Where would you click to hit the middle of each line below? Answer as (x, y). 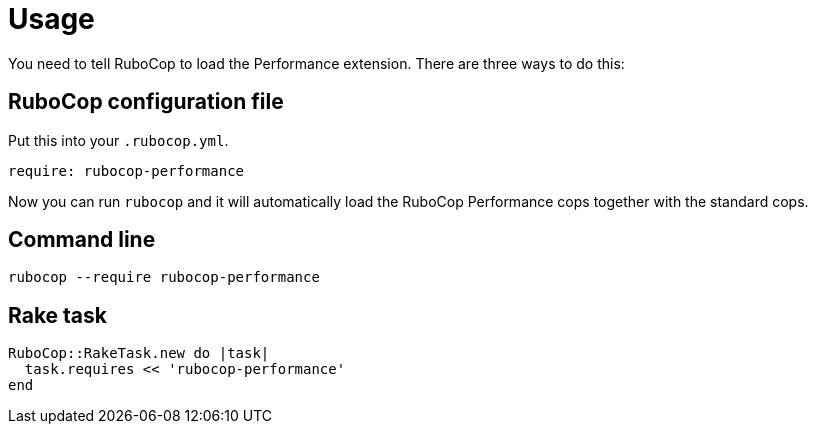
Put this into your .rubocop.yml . (118, 140)
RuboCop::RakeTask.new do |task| (139, 353)
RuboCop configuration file (146, 102)
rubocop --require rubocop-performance (164, 277)
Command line (82, 240)
